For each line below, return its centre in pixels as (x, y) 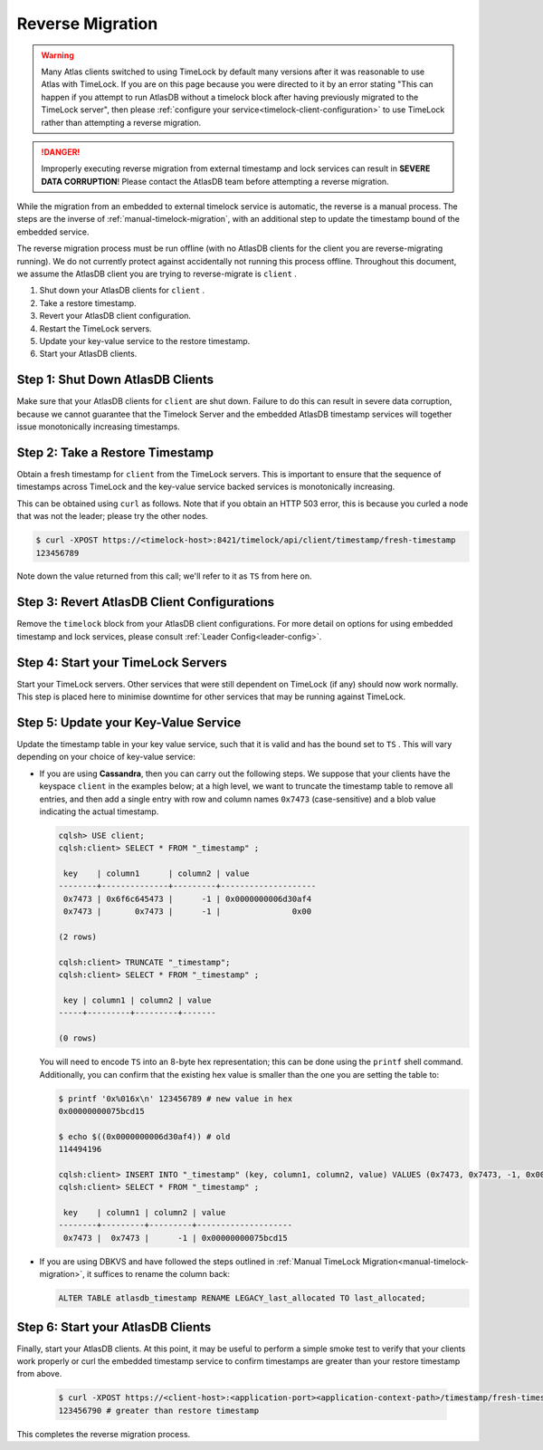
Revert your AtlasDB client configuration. (115, 316)
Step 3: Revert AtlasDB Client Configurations (146, 602)
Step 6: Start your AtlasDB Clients (114, 1327)
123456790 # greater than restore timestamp (159, 1410)
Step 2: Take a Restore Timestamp (115, 452)
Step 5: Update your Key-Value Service (129, 722)
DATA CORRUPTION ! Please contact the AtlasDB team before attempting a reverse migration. (215, 181)
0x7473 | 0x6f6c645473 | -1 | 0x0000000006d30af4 (188, 898)
